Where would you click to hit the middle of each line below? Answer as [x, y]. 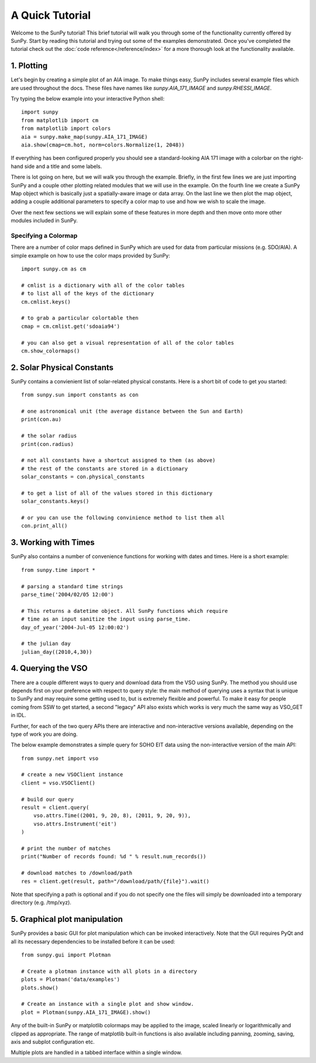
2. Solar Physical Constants [62, 367]
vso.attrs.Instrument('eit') [75, 824]
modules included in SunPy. [44, 221]
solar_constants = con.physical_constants [83, 477]
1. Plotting [29, 66]
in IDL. [18, 715]
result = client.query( [55, 807]
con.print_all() [44, 526]
